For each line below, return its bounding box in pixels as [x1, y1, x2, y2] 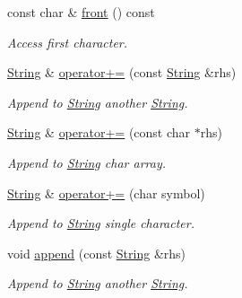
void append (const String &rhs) [7, 243, 186, 262]
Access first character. [7, 32, 128, 51]
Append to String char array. [7, 153, 166, 171]
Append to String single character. [7, 214, 195, 232]
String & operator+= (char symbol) [7, 183, 205, 202]
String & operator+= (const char [7, 123, 191, 142]
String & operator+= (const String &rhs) [7, 63, 237, 82]
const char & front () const [7, 3, 155, 21]
